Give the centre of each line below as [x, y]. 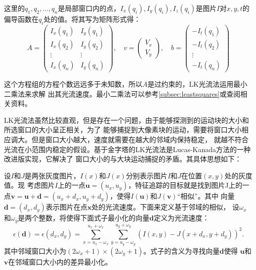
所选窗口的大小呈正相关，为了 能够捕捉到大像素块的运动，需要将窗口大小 [123, 130]
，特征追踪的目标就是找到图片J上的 [185, 185]
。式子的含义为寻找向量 [182, 250]
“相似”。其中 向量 [206, 196]
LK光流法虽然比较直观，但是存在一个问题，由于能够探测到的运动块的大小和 [127, 120]
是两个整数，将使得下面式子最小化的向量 [84, 218]
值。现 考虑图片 [29, 185]
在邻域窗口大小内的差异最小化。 [60, 261]
